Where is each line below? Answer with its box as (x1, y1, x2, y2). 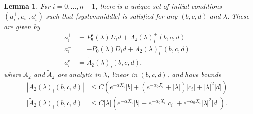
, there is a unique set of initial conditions (95, 1, 222, 11)
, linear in (107, 69, 138, 79)
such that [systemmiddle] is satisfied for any (46, 10, 178, 20)
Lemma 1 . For (4, 1, 50, 11)
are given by (4, 21, 40, 31)
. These (227, 10, 250, 20)
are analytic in (57, 69, 101, 79)
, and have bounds (167, 69, 221, 79)
